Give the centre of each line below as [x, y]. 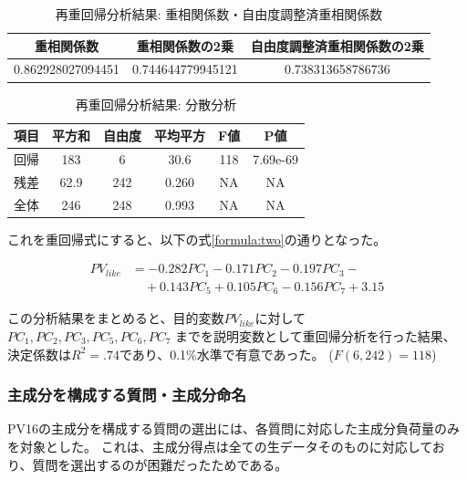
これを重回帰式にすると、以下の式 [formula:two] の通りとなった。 [197, 239]
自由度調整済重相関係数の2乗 [337, 45]
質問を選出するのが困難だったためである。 [160, 464]
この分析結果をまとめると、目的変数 [116, 318]
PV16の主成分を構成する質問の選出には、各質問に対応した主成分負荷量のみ [234, 428]
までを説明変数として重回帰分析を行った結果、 [316, 335]
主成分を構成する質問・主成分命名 [127, 395]
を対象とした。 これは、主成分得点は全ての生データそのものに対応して [220, 446]
